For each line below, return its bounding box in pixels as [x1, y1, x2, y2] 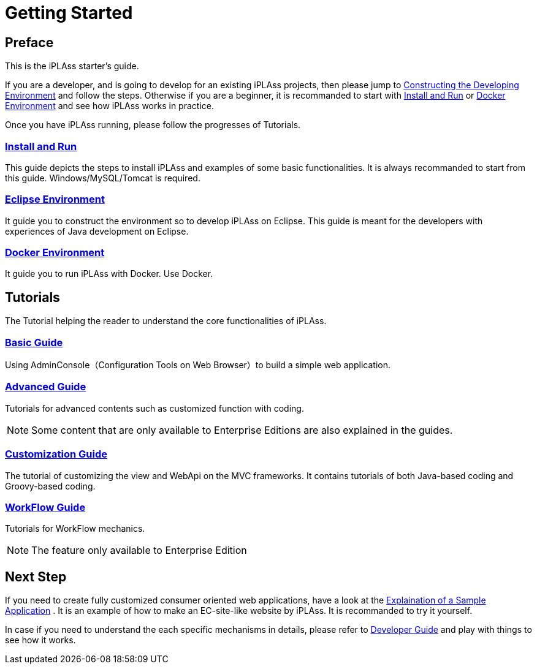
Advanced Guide [5, 380, 86, 393]
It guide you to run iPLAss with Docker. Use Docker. [5, 268, 213, 279]
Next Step [5, 569, 67, 584]
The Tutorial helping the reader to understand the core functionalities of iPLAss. [5, 316, 327, 327]
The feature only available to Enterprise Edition [31, 544, 247, 557]
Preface [5, 34, 54, 50]
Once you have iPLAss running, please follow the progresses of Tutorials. [5, 119, 301, 130]
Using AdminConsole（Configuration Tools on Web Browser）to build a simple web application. [5, 360, 390, 371]
